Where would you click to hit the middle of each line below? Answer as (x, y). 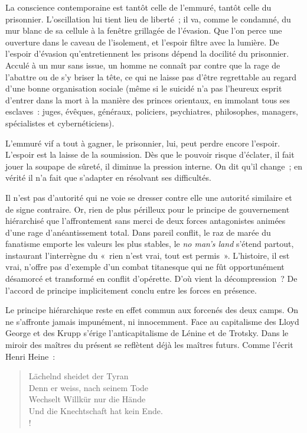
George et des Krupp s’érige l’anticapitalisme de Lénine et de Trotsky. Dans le (147, 333)
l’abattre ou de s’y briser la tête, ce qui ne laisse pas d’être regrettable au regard (151, 76)
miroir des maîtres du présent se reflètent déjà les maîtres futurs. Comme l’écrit (149, 345)
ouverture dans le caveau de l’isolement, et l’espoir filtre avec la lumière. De (142, 42)
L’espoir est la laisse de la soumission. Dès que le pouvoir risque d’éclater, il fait (150, 154)
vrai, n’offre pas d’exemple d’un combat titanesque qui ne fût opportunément (145, 267)
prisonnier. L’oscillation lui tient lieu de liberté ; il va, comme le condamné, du (148, 19)
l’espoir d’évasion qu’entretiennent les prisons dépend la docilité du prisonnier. (147, 53)
